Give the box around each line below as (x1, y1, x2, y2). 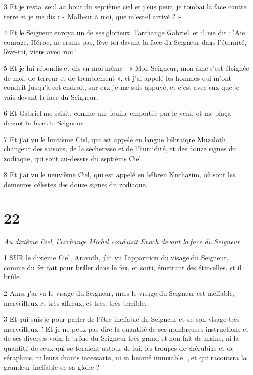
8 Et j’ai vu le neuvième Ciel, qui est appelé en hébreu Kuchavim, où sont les (4, 169, 235, 180)
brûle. (4, 271, 21, 282)
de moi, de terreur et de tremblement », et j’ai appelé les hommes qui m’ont (4, 72, 231, 83)
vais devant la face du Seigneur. (4, 91, 99, 102)
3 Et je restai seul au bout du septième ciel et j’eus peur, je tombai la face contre (4, 1, 247, 11)
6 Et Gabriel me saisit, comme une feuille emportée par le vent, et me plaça (4, 108, 231, 118)
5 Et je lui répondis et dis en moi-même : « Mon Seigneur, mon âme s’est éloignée (4, 62, 249, 73)
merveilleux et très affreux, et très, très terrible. (4, 297, 147, 308)
